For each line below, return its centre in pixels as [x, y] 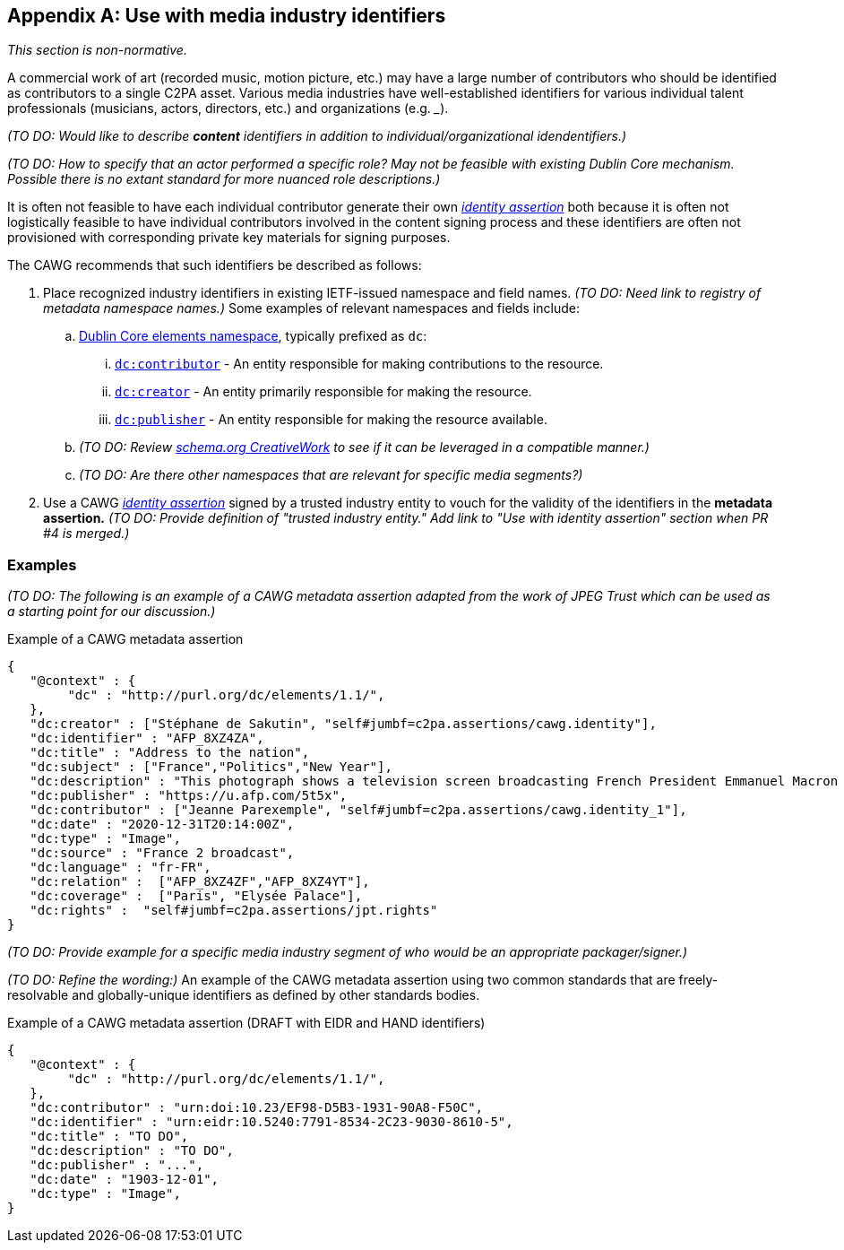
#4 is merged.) [86, 534]
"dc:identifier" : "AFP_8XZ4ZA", [147, 738]
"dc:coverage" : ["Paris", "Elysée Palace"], [196, 896]
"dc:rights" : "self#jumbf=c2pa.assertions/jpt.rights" [234, 911]
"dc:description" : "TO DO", [132, 1151]
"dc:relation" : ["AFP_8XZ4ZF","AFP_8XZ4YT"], [200, 882]
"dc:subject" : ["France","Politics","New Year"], [211, 767]
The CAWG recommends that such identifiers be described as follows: [215, 265]
